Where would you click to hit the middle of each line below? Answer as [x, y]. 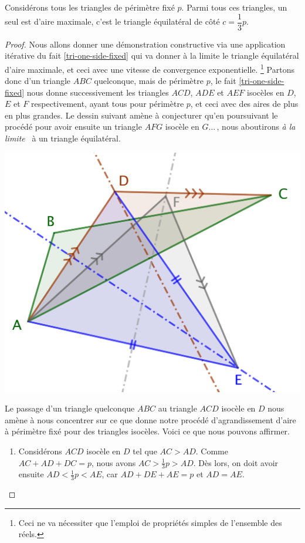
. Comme [212, 451]
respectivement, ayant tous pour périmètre [108, 104]
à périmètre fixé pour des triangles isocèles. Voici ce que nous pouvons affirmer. [147, 431]
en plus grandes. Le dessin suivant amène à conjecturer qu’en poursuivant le [141, 115]
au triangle [177, 408]
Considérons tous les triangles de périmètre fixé [90, 7]
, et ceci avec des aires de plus [244, 104]
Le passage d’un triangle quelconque [70, 408]
